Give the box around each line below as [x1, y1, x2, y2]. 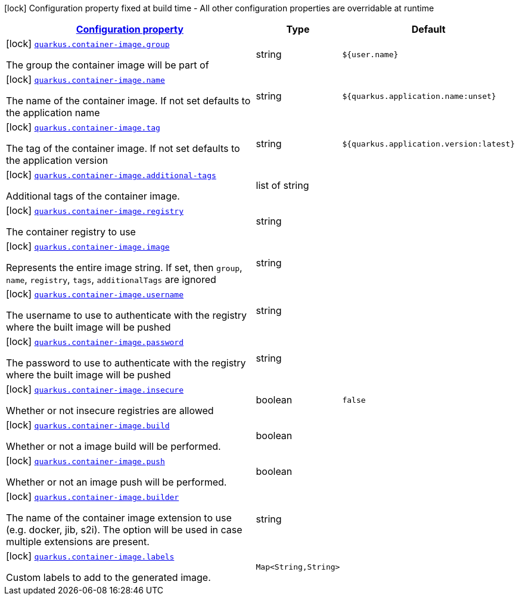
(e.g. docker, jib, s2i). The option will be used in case [6, 524, 243, 536]
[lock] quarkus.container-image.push [6, 455, 165, 467]
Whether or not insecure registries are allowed [6, 405, 214, 416]
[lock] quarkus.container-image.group [6, 38, 170, 49]
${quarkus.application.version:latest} [342, 139, 515, 148]
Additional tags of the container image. [6, 190, 180, 202]
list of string [256, 179, 309, 191]
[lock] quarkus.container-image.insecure [6, 383, 184, 395]
